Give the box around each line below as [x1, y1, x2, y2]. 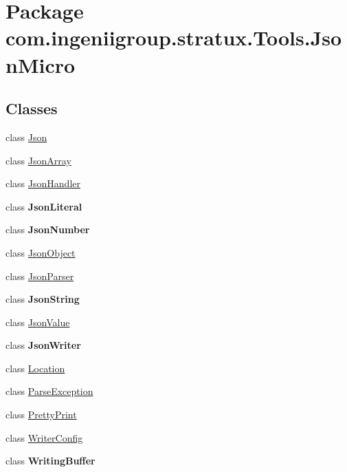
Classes [5, 98, 58, 119]
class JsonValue [5, 314, 70, 329]
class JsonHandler [5, 176, 80, 191]
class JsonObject [5, 245, 76, 259]
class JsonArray [5, 153, 71, 167]
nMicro [5, 50, 76, 78]
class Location [5, 361, 65, 375]
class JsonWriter [5, 338, 81, 352]
